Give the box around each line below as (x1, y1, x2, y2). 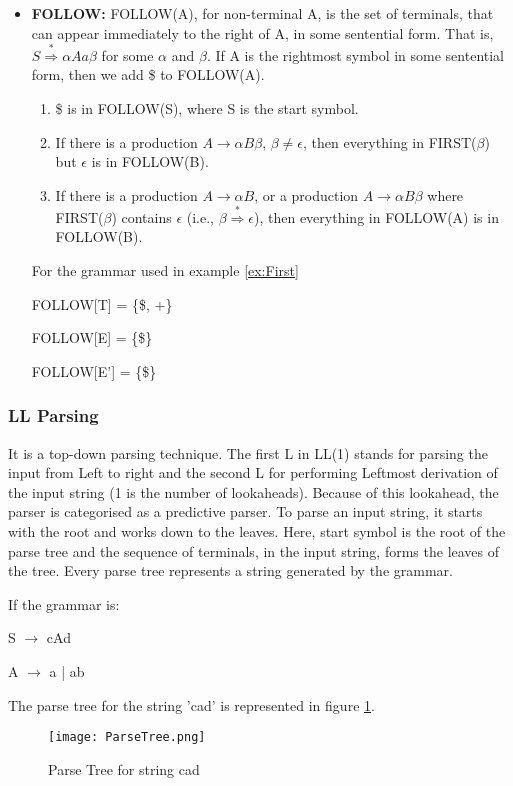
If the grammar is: (8, 593, 120, 614)
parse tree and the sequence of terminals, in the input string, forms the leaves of (8, 540, 500, 561)
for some (101, 44, 154, 65)
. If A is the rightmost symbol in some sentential (206, 44, 505, 65)
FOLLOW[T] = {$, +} (31, 293, 173, 314)
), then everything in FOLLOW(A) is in (254, 206, 499, 227)
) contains (111, 206, 172, 227)
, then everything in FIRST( (303, 131, 477, 152)
